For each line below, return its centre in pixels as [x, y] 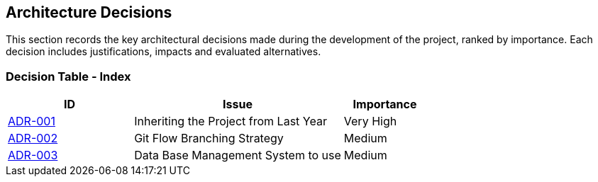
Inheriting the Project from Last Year [231, 121]
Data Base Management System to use [238, 155]
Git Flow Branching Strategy [209, 138]
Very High [370, 121]
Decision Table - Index [68, 76]
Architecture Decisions [89, 12]
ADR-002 [33, 138]
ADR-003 [33, 155]
